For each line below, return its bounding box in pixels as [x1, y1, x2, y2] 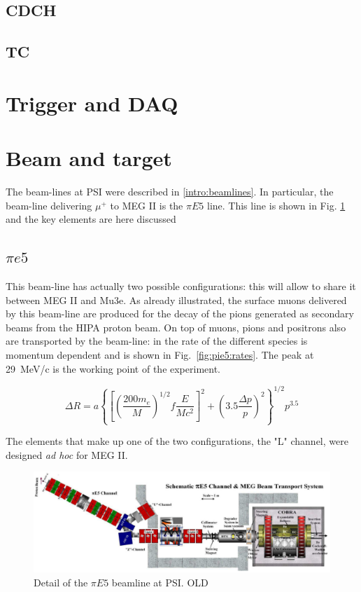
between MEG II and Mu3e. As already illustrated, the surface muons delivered [6, 292, 347, 307]
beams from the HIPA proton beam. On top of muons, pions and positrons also [6, 319, 346, 334]
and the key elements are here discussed [6, 212, 176, 226]
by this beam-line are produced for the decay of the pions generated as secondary [6, 306, 354, 321]
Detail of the [34, 575, 88, 590]
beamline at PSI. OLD [111, 575, 208, 590]
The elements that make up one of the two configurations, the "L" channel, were [6, 434, 348, 448]
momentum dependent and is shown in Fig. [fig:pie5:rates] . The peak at [6, 347, 314, 362]
